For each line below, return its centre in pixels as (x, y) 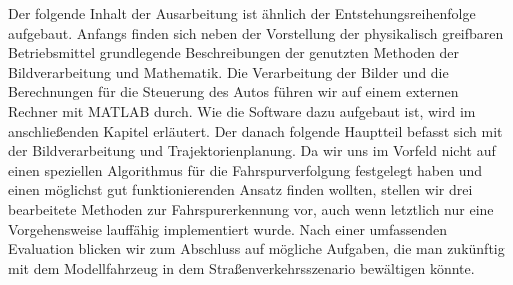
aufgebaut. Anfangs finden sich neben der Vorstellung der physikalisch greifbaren (256, 32)
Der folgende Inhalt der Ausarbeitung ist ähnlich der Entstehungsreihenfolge (242, 13)
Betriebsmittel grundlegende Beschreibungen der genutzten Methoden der (234, 52)
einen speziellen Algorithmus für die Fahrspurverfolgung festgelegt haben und (245, 169)
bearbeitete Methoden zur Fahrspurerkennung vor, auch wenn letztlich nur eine (251, 208)
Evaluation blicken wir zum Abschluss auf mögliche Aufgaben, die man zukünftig (256, 248)
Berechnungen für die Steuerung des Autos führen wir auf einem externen (233, 91)
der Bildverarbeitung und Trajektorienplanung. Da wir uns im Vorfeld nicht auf (252, 150)
